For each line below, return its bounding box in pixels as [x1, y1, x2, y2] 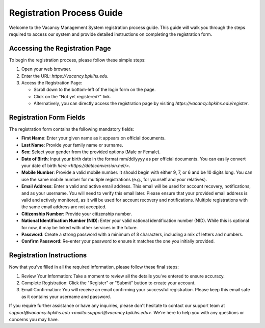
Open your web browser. [21, 66, 72, 72]
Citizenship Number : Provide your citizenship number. [21, 211, 132, 217]
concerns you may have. [9, 316, 59, 322]
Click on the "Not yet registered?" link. [33, 93, 111, 99]
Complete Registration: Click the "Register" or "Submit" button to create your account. [21, 280, 196, 286]
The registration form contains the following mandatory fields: [9, 126, 134, 132]
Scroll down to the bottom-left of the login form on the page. [33, 86, 156, 93]
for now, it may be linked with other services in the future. [21, 224, 138, 230]
